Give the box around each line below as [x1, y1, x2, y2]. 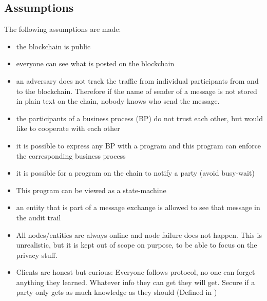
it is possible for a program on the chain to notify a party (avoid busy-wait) [16, 167, 255, 178]
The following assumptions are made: [4, 24, 121, 34]
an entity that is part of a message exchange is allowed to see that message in [16, 202, 260, 213]
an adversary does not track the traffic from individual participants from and [16, 75, 259, 86]
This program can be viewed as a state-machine [16, 184, 166, 195]
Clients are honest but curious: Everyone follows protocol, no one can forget [16, 267, 255, 277]
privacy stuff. [16, 249, 58, 260]
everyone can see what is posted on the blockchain [16, 58, 175, 69]
